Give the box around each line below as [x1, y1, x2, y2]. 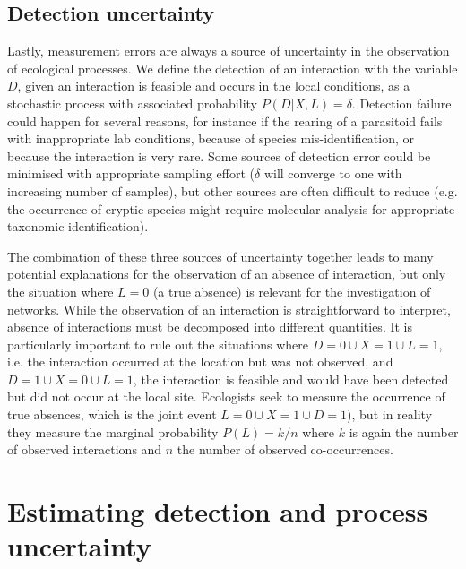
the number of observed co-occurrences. [177, 440, 393, 459]
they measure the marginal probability [7, 422, 219, 441]
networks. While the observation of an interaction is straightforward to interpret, [7, 299, 451, 318]
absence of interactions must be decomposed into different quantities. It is [7, 317, 413, 336]
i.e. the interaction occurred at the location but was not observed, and [7, 352, 393, 371]
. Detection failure [351, 93, 452, 112]
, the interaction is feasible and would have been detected [133, 369, 449, 388]
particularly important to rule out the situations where [7, 334, 308, 353]
